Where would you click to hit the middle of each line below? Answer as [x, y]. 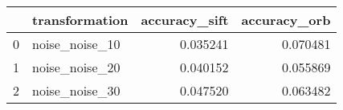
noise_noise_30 [76, 90]
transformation [80, 20]
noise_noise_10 [76, 44]
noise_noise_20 [76, 67]
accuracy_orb [286, 20]
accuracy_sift [185, 20]
